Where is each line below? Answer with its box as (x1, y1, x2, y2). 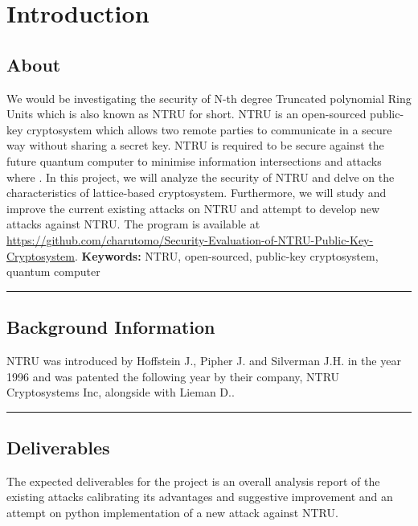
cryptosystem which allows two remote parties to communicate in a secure (27, 121, 392, 138)
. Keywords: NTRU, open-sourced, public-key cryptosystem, (74, 247, 379, 264)
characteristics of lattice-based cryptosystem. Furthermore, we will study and (6, 184, 387, 201)
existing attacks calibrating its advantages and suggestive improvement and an (6, 488, 393, 505)
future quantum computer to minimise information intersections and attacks (6, 152, 382, 169)
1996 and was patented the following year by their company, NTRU (6, 368, 340, 384)
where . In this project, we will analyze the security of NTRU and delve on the (6, 168, 395, 185)
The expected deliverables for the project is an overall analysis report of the (6, 472, 380, 489)
